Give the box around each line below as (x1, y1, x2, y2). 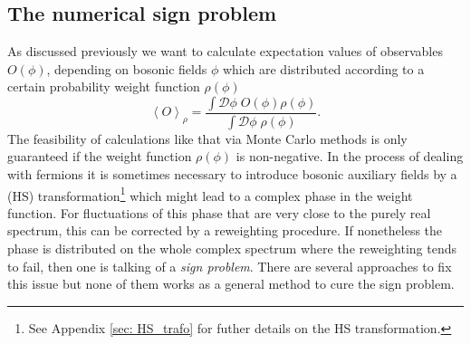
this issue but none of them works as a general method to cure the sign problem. (7, 274, 455, 293)
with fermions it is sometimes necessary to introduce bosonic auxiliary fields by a (7, 165, 457, 184)
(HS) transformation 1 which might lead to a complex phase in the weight (7, 183, 413, 205)
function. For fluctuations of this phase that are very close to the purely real (7, 203, 431, 222)
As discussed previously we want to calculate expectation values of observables (7, 42, 443, 61)
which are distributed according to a (222, 59, 425, 78)
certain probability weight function (7, 77, 200, 96)
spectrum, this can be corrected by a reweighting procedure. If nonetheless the (7, 221, 443, 240)
